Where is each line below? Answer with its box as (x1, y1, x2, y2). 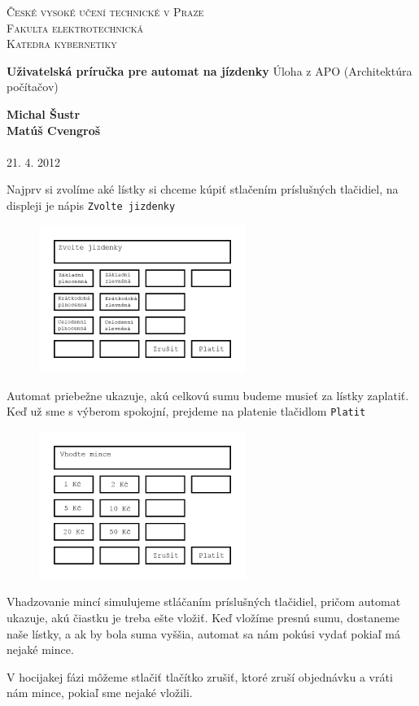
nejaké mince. (7, 641, 74, 658)
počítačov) (7, 78, 59, 95)
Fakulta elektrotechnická (7, 19, 143, 36)
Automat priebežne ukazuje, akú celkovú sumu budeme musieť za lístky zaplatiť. (7, 386, 409, 403)
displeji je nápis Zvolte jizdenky (7, 196, 176, 213)
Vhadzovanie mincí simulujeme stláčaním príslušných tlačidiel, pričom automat (7, 593, 401, 610)
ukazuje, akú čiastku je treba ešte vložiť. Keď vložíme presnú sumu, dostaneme (7, 609, 400, 626)
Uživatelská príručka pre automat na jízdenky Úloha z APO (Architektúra (7, 62, 412, 79)
